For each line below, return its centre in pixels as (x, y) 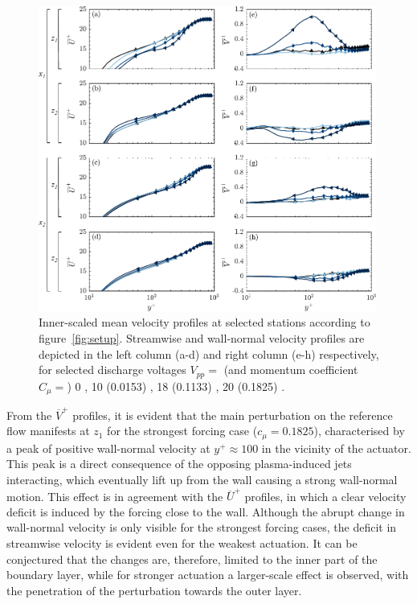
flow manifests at (48, 431)
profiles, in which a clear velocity (325, 496)
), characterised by (359, 431)
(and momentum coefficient (291, 370)
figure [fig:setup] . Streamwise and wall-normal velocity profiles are (202, 337)
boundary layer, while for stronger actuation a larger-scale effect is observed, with (208, 575)
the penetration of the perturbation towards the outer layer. (154, 590)
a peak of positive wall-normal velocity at (108, 448)
